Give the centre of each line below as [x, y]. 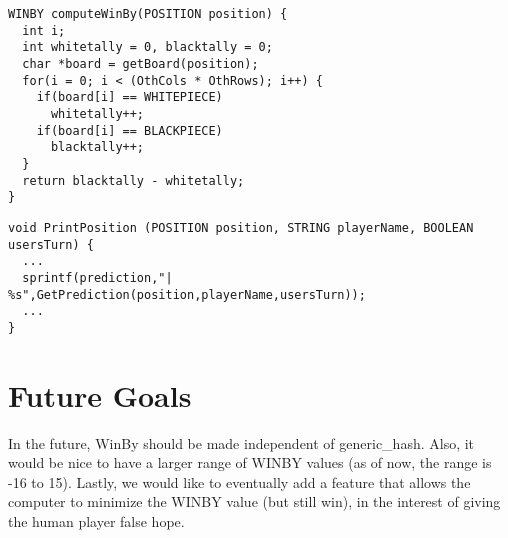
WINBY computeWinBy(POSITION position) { [148, 14]
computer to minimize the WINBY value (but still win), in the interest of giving [254, 501]
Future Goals [100, 394]
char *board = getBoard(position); [140, 63]
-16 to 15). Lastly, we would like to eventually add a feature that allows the [239, 481]
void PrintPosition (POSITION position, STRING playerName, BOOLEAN [241, 227]
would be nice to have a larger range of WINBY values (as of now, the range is [250, 462]
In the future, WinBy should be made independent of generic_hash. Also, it [241, 442]
